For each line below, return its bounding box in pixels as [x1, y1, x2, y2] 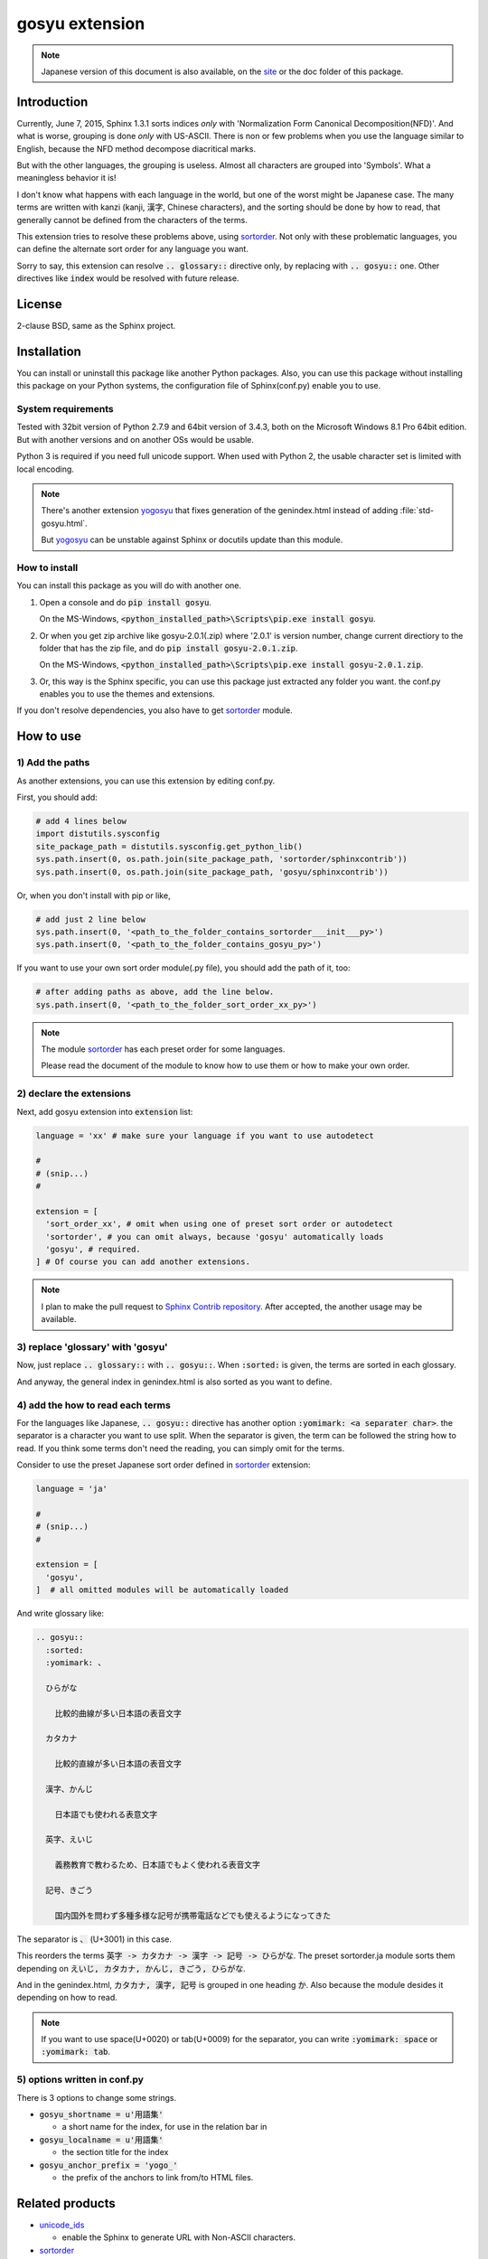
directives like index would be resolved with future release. [16, 273, 239, 284]
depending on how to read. [16, 1992, 117, 2003]
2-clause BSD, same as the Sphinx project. [16, 321, 176, 332]
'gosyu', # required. [45, 1244, 142, 1255]
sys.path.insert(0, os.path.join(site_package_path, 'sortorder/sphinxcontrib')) [35, 854, 408, 865]
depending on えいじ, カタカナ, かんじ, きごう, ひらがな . [16, 1963, 246, 1973]
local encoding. [16, 464, 74, 474]
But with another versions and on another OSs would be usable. [16, 434, 255, 445]
